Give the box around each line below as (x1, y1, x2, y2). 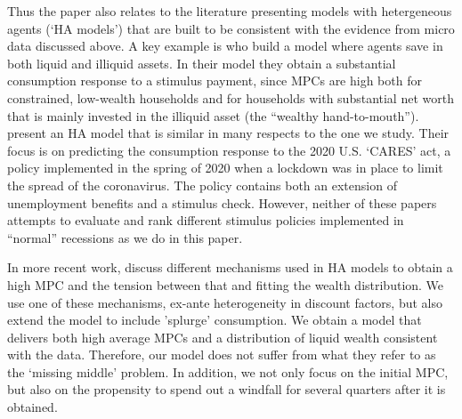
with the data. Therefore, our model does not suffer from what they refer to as (7, 345, 436, 364)
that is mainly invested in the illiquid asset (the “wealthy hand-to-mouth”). (7, 106, 419, 125)
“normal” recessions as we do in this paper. (7, 228, 243, 246)
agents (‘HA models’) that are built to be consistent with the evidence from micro (7, 19, 455, 37)
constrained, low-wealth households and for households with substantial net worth (7, 88, 454, 107)
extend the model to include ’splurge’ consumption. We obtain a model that (7, 310, 422, 329)
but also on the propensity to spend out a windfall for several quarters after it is (7, 380, 446, 399)
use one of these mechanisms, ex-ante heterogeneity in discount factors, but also (7, 293, 443, 311)
